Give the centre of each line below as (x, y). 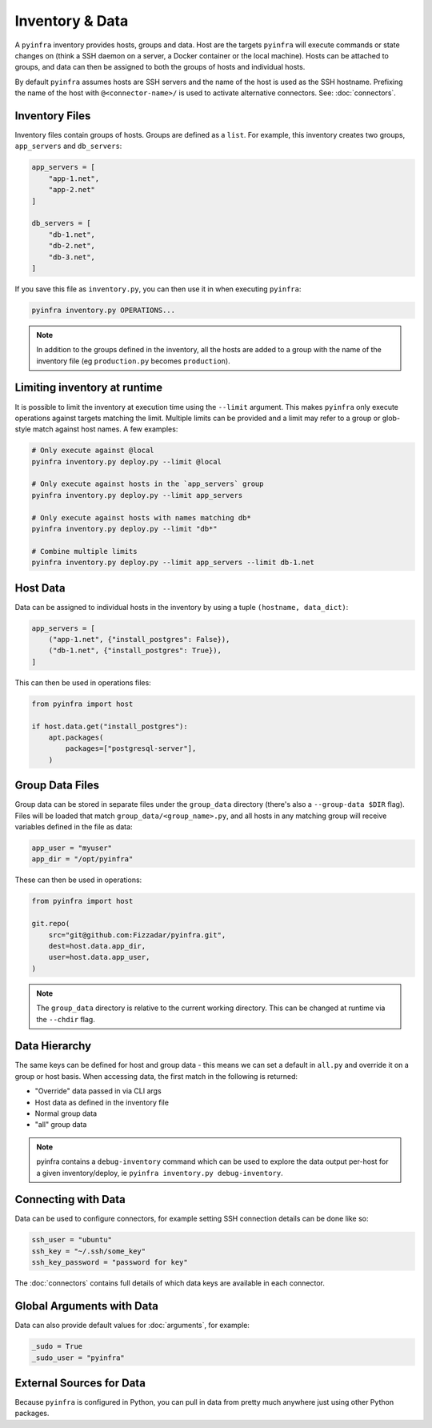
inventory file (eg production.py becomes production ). (134, 361)
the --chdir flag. (66, 1019)
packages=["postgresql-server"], (131, 749)
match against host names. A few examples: (105, 429)
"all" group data (61, 1125)
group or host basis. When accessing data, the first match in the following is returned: (156, 1076)
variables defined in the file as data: (74, 827)
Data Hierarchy (53, 1046)
